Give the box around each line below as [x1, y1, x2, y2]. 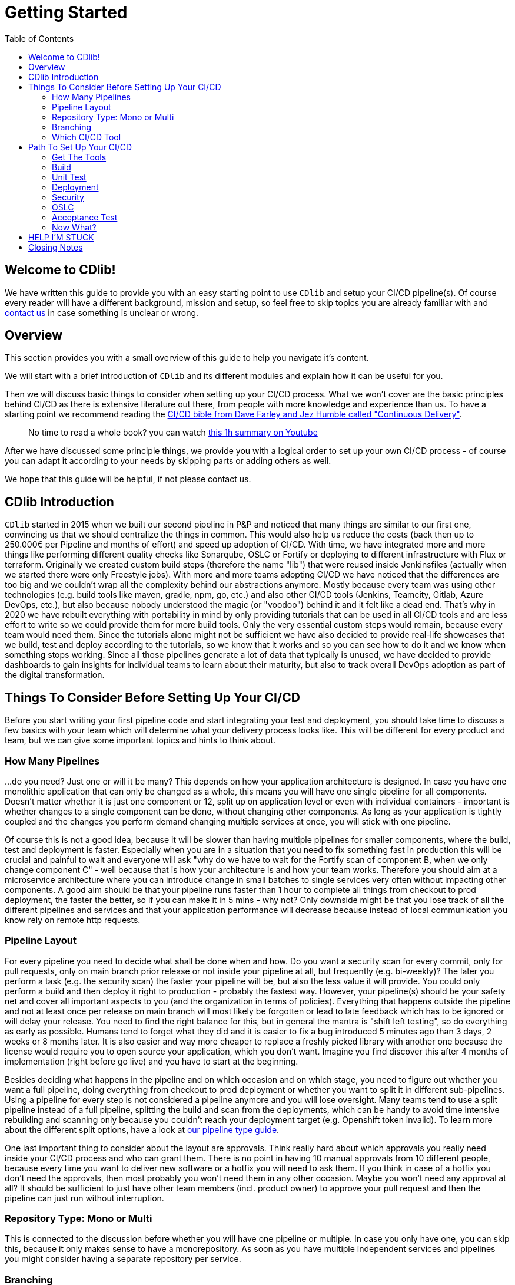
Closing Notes [28, 242, 83, 252]
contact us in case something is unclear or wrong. [5, 307, 199, 318]
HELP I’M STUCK [28, 232, 94, 242]
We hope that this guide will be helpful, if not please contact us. [5, 474, 251, 485]
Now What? [52, 222, 97, 232]
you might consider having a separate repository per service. [5, 1254, 241, 1264]
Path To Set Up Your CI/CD [28, 141, 132, 152]
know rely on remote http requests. [5, 914, 141, 925]
